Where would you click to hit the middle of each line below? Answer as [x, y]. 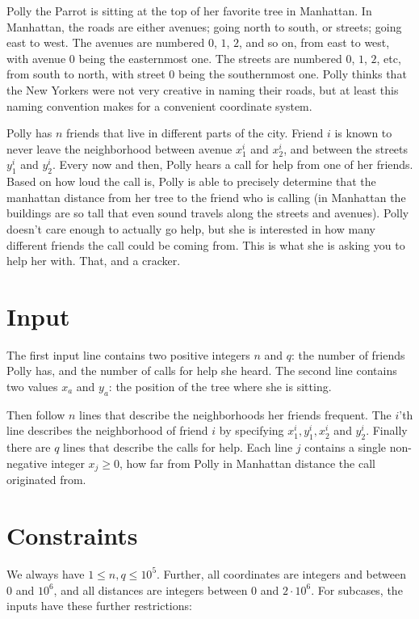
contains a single [346, 447]
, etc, [389, 58]
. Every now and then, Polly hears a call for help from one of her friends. [233, 164]
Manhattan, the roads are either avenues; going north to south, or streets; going [204, 26]
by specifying [251, 430]
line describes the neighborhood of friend [107, 430]
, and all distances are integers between [151, 590]
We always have [46, 573]
